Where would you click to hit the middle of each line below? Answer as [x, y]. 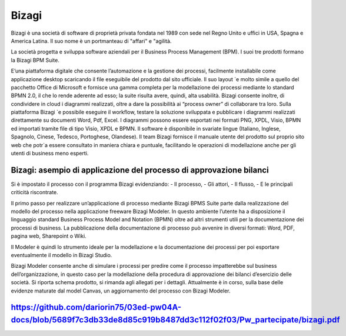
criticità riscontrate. [34, 192]
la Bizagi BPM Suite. [35, 60]
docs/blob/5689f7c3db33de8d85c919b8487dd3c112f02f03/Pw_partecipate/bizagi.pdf [176, 320]
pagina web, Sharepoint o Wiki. [49, 236]
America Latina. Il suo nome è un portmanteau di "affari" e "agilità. [91, 41]
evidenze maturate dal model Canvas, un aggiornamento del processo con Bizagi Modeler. [121, 291]
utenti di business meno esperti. [50, 154]
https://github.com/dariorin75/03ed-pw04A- [96, 307]
